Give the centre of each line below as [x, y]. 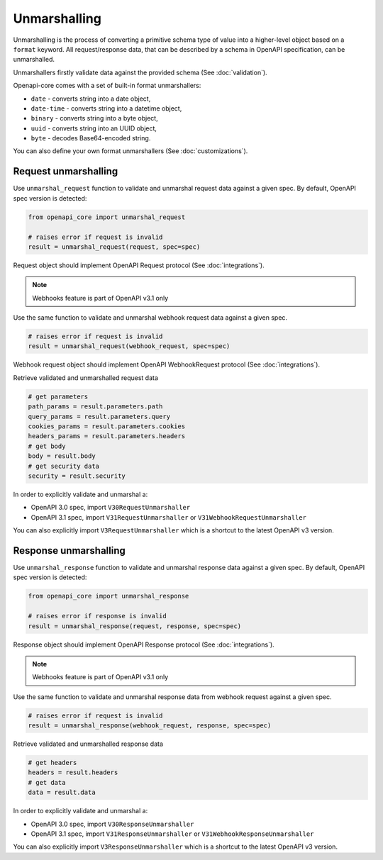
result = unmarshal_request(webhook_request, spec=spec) [129, 346]
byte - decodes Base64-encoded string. [91, 138]
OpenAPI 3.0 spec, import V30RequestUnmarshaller [111, 508]
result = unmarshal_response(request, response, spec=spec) [135, 626]
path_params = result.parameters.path [95, 407]
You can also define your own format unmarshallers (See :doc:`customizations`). [131, 151]
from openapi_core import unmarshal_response [109, 596]
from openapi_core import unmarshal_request [107, 217]
